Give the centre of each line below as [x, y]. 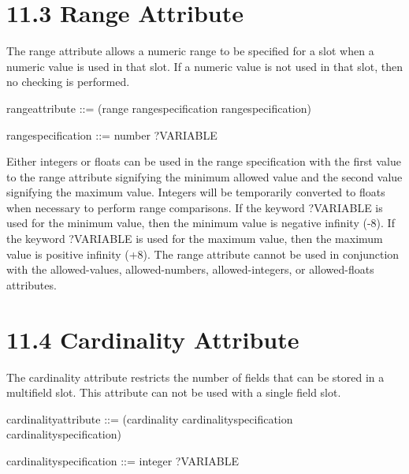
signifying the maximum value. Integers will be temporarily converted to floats [196, 192]
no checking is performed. [68, 82]
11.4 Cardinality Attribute [153, 339]
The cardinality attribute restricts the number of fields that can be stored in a [195, 377]
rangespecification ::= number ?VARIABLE [112, 134]
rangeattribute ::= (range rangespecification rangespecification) [159, 108]
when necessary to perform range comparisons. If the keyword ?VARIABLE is [195, 207]
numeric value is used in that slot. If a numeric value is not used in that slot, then [204, 66]
